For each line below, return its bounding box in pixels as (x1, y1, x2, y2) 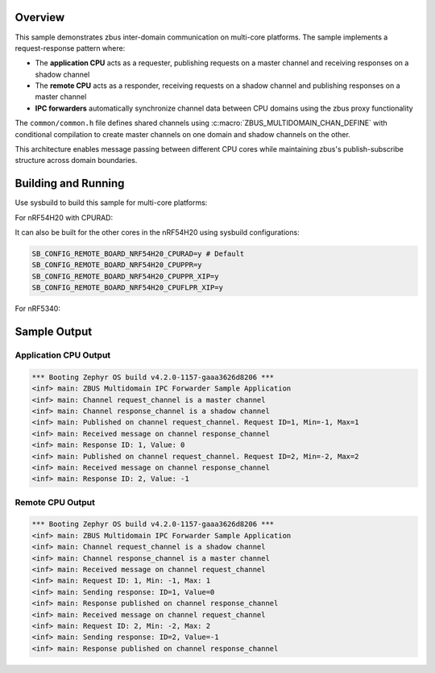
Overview (14, 10, 65, 24)
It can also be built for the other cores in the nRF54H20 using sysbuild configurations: (14, 228, 300, 237)
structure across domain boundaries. (14, 156, 138, 165)
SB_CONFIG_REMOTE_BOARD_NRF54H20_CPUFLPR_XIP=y (31, 283, 223, 292)
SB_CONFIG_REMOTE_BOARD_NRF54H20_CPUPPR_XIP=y (31, 271, 219, 281)
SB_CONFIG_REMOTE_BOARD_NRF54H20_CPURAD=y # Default (31, 249, 245, 258)
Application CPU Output (14, 349, 111, 361)
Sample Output (14, 325, 93, 339)
